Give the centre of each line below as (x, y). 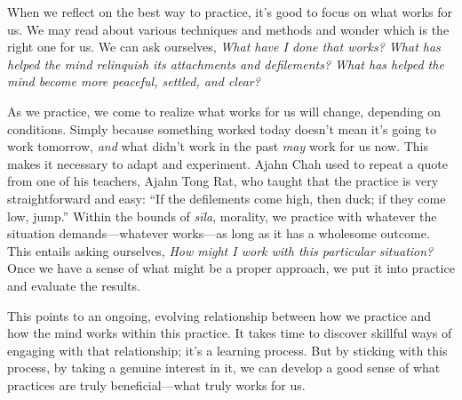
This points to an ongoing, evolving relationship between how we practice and (219, 315)
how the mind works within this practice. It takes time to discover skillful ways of (230, 333)
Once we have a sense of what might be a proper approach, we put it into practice (231, 268)
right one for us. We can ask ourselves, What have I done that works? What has (224, 47)
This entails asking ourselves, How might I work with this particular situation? (220, 250)
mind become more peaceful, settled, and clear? (134, 81)
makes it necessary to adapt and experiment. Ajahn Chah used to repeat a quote (227, 163)
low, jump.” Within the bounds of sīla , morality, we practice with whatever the (222, 216)
